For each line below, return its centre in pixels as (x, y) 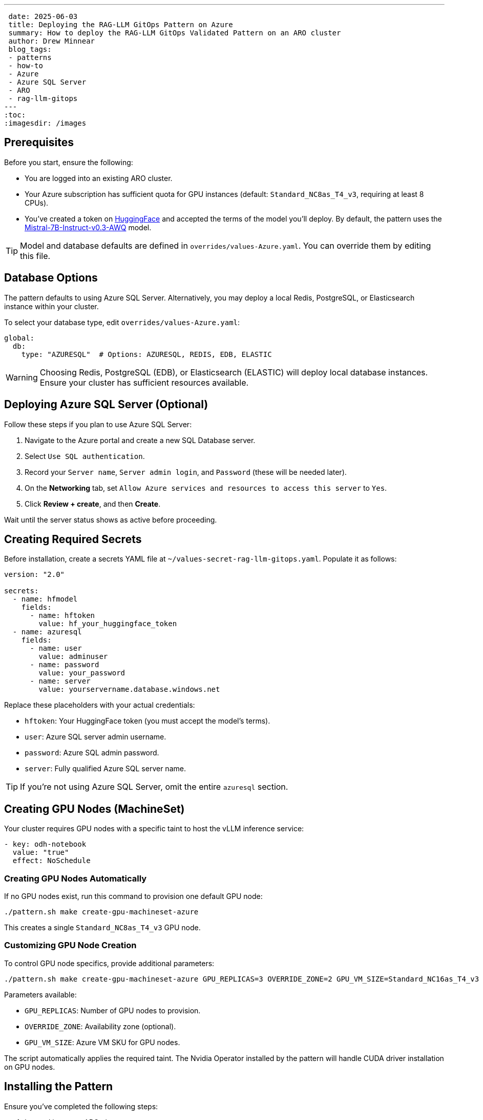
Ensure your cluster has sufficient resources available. (144, 382)
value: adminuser (73, 657)
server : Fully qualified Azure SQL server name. (105, 769)
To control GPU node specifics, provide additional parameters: (109, 963)
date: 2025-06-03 (43, 16)
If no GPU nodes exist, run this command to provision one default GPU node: (133, 896)
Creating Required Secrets (73, 539)
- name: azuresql (47, 632)
